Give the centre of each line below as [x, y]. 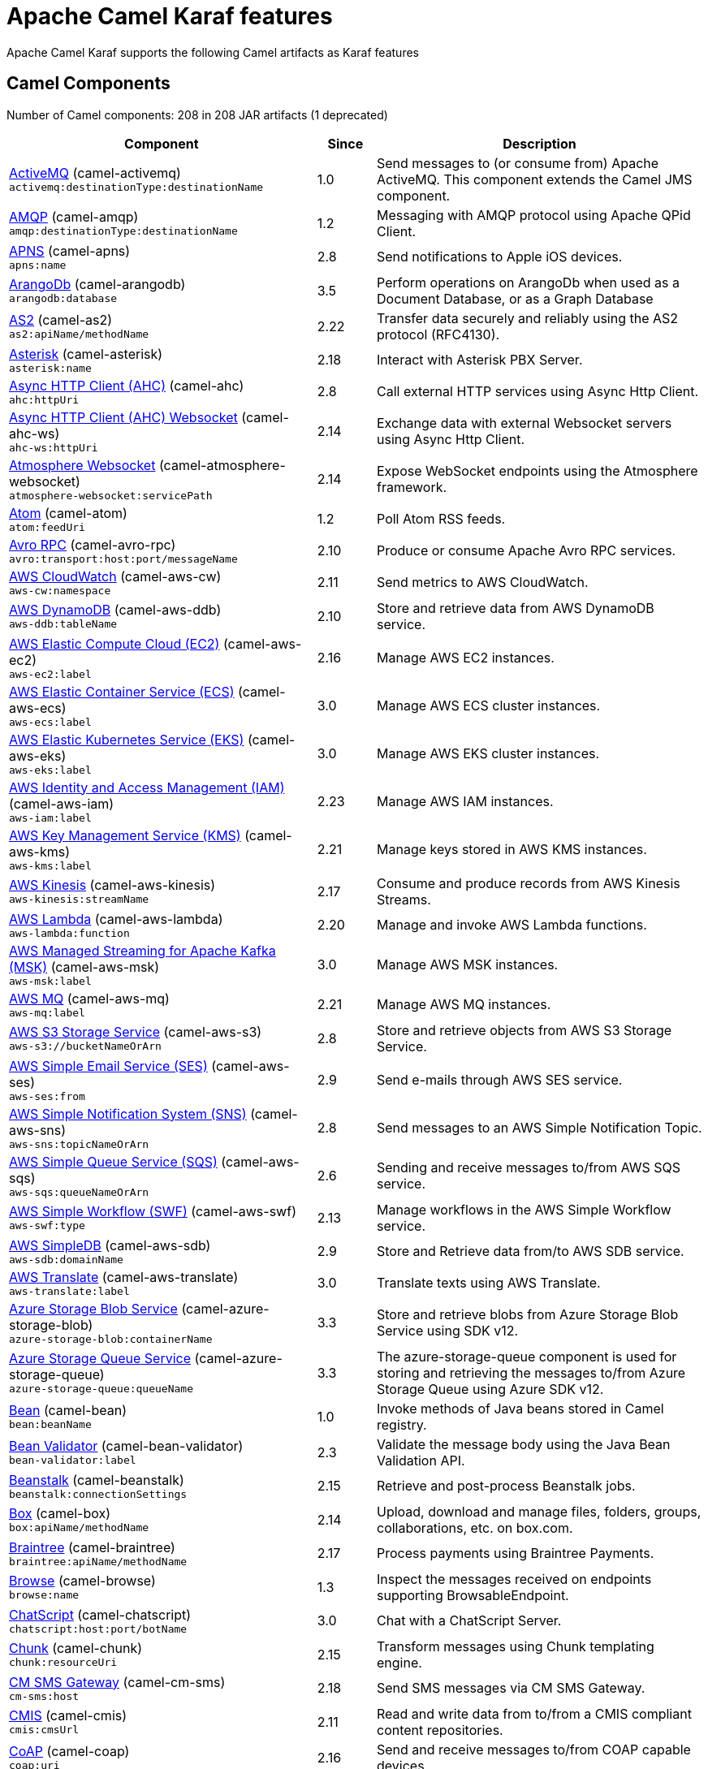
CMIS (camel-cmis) [68, 1716]
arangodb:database [63, 299]
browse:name [44, 1595]
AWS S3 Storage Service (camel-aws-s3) [136, 1032]
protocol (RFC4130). [438, 334]
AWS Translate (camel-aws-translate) [124, 1277]
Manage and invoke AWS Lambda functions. [512, 925]
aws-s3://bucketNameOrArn [85, 1046]
